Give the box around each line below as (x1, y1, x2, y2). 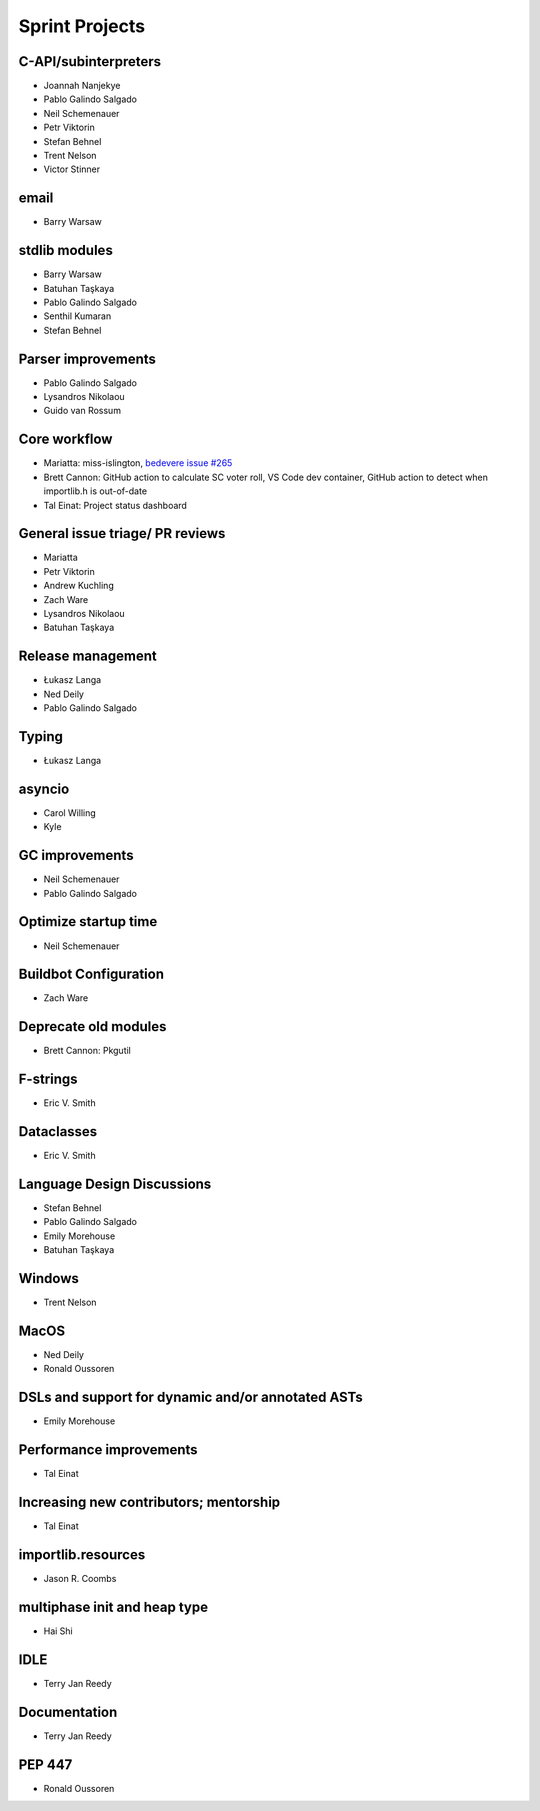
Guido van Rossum (43, 405, 122, 417)
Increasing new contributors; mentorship (18, 1494, 281, 1511)
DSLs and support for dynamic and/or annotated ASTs (18, 1389, 364, 1406)
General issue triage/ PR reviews (18, 525, 226, 542)
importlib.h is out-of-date (43, 485, 148, 497)
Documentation (18, 1703, 118, 1720)
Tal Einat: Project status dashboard (43, 499, 187, 511)
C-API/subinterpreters (18, 53, 162, 70)
